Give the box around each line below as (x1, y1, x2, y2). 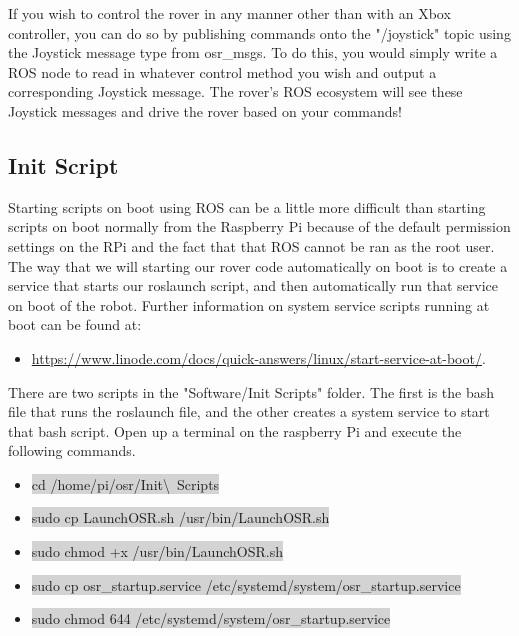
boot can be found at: (8, 314, 142, 335)
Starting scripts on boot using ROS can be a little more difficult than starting (8, 196, 486, 217)
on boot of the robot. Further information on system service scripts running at (8, 294, 490, 315)
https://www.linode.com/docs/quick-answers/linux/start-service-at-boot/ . (31, 347, 486, 368)
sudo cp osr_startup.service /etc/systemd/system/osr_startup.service (31, 574, 461, 595)
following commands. (8, 440, 136, 461)
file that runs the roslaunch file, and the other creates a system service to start (8, 401, 490, 422)
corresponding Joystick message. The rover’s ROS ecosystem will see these (8, 81, 463, 102)
